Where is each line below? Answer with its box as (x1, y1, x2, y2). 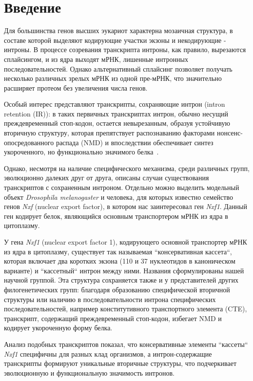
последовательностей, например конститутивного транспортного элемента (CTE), (4, 304, 247, 314)
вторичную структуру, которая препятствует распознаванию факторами (4, 128, 215, 138)
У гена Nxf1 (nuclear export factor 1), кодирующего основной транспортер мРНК (4, 237, 247, 247)
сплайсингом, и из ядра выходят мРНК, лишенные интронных (4, 54, 188, 64)
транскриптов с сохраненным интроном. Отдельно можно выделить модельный (4, 182, 239, 192)
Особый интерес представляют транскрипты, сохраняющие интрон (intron (4, 99, 225, 109)
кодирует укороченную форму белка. (4, 323, 113, 333)
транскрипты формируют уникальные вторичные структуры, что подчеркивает (4, 358, 237, 368)
